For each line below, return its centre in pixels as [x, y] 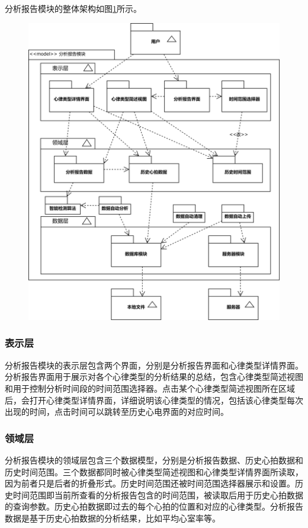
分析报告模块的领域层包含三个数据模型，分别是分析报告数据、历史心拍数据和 [154, 460]
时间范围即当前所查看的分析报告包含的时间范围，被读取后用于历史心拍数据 [158, 495]
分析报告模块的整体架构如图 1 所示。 [73, 8]
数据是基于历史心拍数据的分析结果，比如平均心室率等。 [113, 518]
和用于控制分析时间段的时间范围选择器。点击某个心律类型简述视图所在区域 [150, 388]
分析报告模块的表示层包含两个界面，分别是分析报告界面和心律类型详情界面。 [154, 365]
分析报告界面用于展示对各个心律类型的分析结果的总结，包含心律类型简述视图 [154, 377]
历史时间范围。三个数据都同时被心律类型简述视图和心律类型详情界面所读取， [154, 471]
